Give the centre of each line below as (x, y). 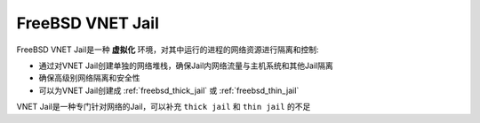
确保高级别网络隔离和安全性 (89, 78)
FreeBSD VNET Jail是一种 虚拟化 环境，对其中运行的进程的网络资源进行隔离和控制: (168, 50)
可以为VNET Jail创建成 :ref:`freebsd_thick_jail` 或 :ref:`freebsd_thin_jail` (169, 90)
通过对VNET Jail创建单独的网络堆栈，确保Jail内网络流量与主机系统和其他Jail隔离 (186, 65)
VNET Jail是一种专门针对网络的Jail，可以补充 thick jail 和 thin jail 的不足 (164, 107)
